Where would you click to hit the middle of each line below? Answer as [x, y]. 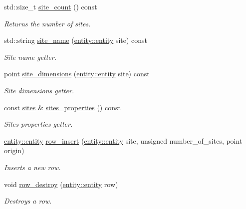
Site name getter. [30, 57]
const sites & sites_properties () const [62, 107]
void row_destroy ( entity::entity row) [61, 184]
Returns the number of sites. [47, 23]
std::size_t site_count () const [51, 6]
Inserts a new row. [32, 167]
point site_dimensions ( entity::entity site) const [77, 74]
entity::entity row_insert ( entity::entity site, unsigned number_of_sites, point [123, 140]
